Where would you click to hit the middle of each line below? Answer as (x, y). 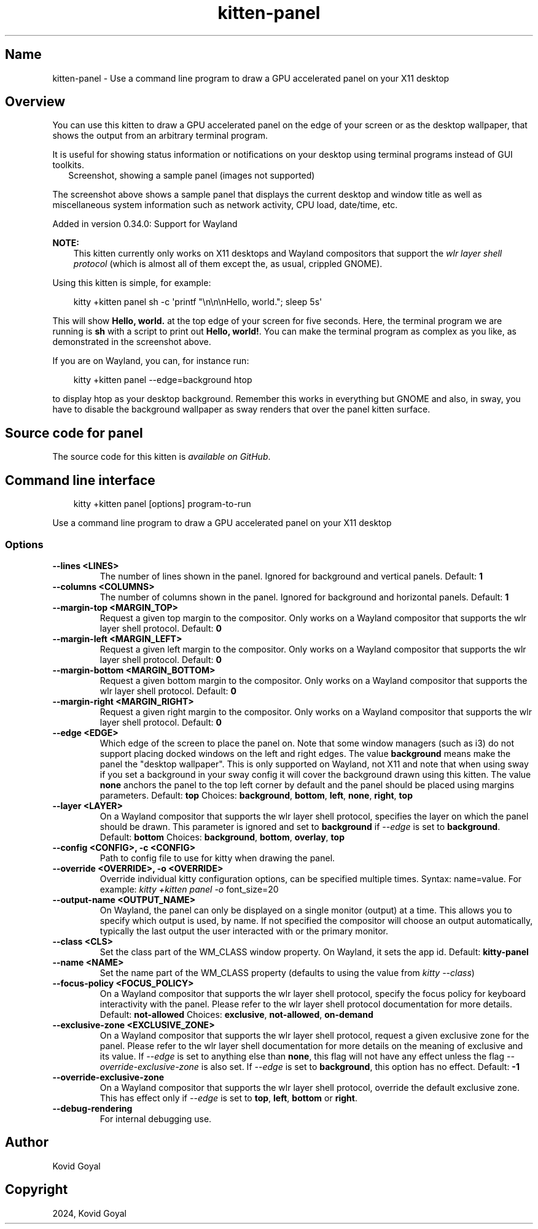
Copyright (37, 1190)
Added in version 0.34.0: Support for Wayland (145, 224)
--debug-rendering (92, 1108)
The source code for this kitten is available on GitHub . (162, 457)
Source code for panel (74, 433)
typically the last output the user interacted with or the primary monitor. (244, 931)
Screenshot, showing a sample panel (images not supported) (192, 176)
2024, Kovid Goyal (89, 1213)
